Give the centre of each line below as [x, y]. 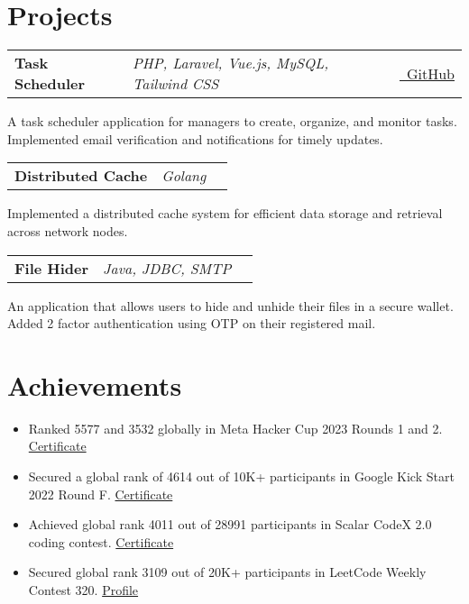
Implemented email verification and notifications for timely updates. [195, 138]
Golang [184, 176]
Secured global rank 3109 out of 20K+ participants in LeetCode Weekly [227, 572]
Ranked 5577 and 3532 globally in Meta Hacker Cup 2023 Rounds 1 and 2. [235, 428]
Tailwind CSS [176, 84]
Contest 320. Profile [83, 589]
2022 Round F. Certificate [101, 494]
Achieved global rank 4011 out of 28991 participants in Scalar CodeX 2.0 [230, 524]
